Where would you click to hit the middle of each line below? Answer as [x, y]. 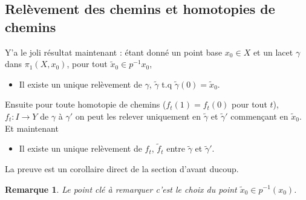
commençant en [259, 116]
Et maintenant [32, 128]
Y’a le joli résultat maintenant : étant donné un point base [114, 52]
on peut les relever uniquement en [138, 116]
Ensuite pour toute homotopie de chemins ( [86, 104]
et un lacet [273, 52]
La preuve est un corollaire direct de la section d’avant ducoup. [122, 168]
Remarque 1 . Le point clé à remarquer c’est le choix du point [121, 189]
